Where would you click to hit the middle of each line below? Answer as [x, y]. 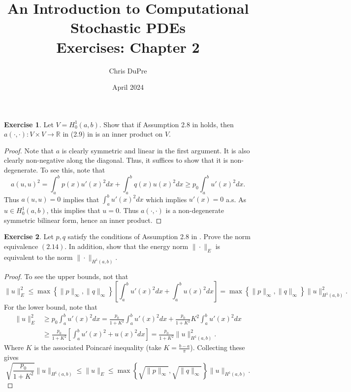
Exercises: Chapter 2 [128, 47]
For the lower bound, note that [51, 307]
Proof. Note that [29, 150]
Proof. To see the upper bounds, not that [66, 276]
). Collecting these [218, 347]
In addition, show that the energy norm [128, 246]
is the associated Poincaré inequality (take [98, 347]
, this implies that [73, 210]
